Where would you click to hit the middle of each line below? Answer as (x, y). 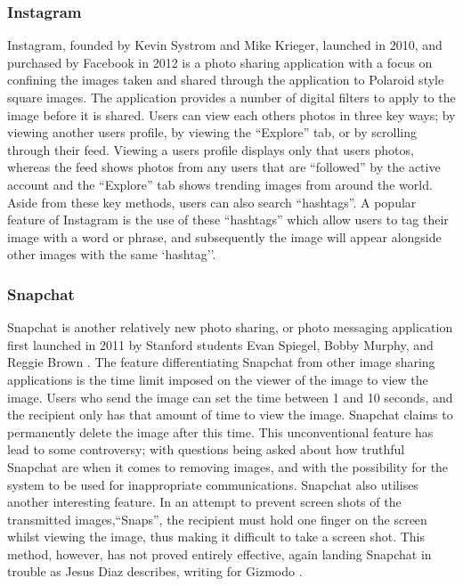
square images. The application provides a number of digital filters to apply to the (231, 97)
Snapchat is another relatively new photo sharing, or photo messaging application (230, 327)
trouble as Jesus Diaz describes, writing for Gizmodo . (155, 571)
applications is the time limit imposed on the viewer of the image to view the (218, 379)
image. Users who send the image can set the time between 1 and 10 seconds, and (230, 397)
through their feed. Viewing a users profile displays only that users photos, (211, 149)
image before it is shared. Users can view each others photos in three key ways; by (231, 114)
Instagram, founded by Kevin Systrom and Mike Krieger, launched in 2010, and (225, 45)
